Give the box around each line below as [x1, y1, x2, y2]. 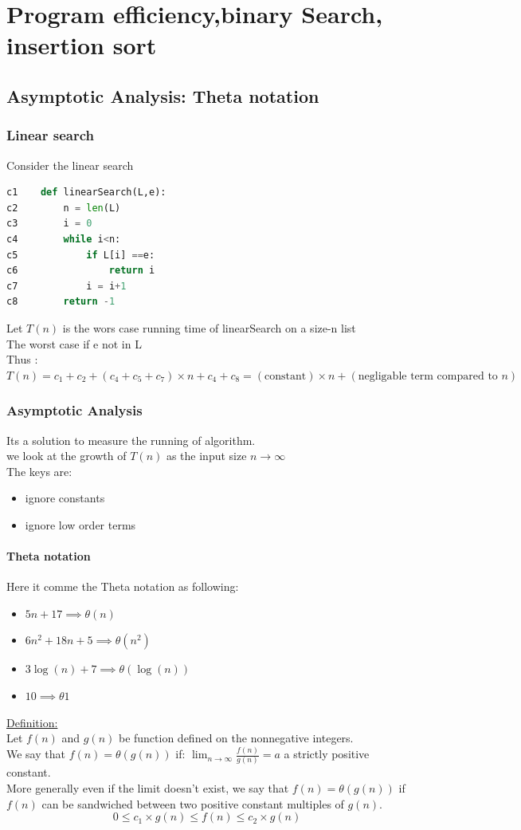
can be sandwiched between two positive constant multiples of [41, 795, 344, 812]
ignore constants [25, 490, 105, 506]
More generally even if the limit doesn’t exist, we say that [6, 780, 289, 797]
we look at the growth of [6, 447, 127, 464]
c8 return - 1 [6, 296, 116, 308]
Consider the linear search [6, 156, 134, 173]
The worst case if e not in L [6, 335, 142, 352]
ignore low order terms [25, 516, 136, 533]
